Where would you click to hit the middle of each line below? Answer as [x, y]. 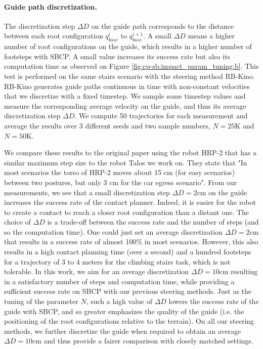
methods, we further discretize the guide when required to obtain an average [123, 331]
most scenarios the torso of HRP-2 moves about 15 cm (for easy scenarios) [120, 172]
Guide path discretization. [51, 6]
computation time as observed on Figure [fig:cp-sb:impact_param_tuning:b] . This [131, 66]
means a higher [211, 36]
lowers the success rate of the [214, 301]
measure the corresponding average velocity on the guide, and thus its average [125, 105]
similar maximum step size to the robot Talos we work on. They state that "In [126, 162]
